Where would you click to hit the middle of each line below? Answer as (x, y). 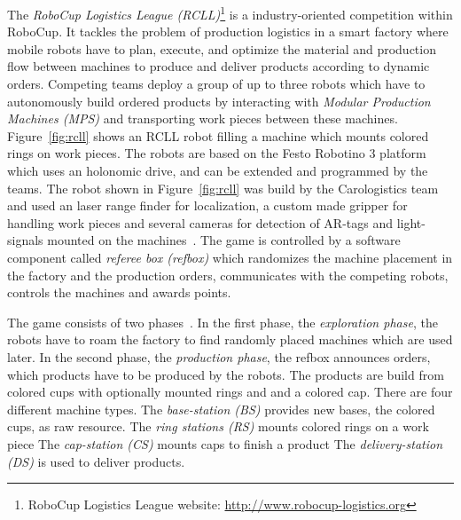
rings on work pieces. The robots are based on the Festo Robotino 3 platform (217, 153)
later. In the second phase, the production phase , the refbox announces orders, (219, 356)
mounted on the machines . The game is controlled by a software (224, 240)
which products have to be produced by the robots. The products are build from (226, 374)
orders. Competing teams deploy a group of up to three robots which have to (216, 84)
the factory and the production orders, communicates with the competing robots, (228, 275)
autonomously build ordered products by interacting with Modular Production (219, 101)
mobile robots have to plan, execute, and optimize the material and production (222, 48)
